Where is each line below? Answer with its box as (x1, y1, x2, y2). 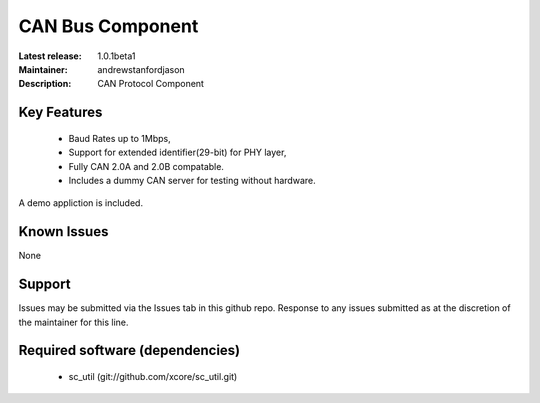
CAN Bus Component (18, 15, 199, 37)
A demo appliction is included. (18, 197, 144, 209)
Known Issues (18, 223, 109, 240)
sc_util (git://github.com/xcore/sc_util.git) (68, 370, 238, 382)
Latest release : (18, 50, 82, 62)
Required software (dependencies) (18, 342, 241, 359)
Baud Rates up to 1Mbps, (68, 132, 172, 144)
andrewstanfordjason (97, 63, 185, 75)
